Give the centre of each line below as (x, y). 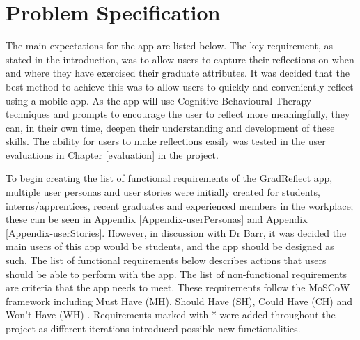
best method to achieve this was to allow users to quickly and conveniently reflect (180, 86)
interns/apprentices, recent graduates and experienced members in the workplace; (180, 205)
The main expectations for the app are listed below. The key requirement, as (170, 46)
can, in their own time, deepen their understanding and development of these (170, 127)
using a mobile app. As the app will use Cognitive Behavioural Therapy (159, 100)
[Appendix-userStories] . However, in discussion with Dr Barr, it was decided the (176, 232)
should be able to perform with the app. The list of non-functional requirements (177, 273)
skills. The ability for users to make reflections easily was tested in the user (166, 141)
